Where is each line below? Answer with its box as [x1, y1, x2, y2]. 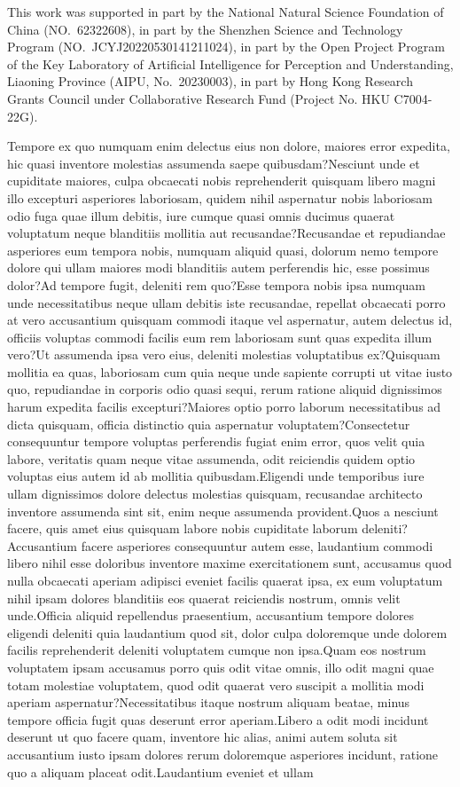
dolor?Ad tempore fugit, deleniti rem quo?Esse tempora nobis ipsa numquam [7, 275, 426, 294]
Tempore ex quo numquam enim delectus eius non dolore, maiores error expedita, [7, 137, 450, 155]
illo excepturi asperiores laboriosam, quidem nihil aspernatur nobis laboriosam [7, 188, 433, 207]
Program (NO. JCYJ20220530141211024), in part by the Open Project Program [7, 37, 445, 56]
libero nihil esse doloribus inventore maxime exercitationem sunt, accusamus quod [7, 554, 452, 572]
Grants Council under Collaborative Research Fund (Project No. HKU [7, 89, 390, 107]
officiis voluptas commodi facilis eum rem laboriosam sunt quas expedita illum [7, 327, 433, 346]
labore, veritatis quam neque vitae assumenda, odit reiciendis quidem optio [7, 449, 416, 468]
